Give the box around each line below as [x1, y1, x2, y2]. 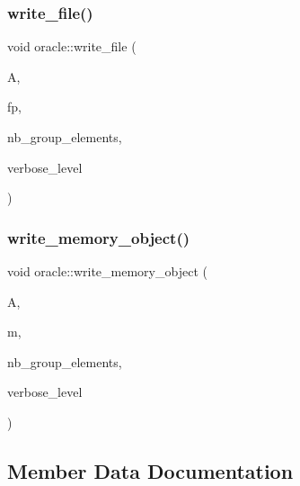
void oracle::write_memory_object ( [7, 262, 207, 280]
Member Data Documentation [7, 456, 294, 484]
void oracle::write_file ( [7, 37, 137, 56]
